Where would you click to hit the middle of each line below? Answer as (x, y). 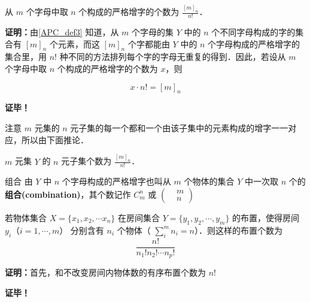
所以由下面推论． (55, 139)
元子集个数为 (86, 161)
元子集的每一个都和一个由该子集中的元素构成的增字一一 (179, 128)
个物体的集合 (209, 181)
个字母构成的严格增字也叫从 (116, 181)
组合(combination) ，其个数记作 (68, 194)
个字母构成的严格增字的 (254, 43)
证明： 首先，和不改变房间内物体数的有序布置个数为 (105, 272)
